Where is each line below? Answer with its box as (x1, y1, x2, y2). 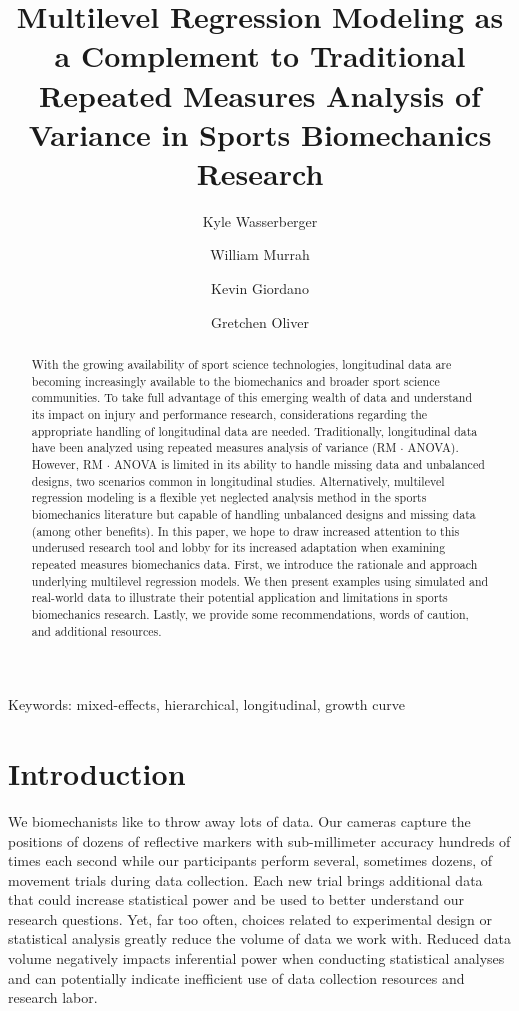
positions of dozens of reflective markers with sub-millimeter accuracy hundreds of (8, 830, 511, 851)
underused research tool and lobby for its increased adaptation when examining (31, 539, 446, 556)
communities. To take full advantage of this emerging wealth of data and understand (31, 389, 473, 406)
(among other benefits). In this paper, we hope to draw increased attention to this (31, 522, 460, 539)
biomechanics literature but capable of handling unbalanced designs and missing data (31, 505, 476, 522)
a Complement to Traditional (54, 35, 466, 76)
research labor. (8, 987, 98, 1008)
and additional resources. (31, 622, 162, 639)
